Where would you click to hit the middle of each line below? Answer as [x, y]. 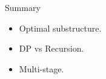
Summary [23, 7]
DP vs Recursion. [51, 48]
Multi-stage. [41, 68]
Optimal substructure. [60, 28]
